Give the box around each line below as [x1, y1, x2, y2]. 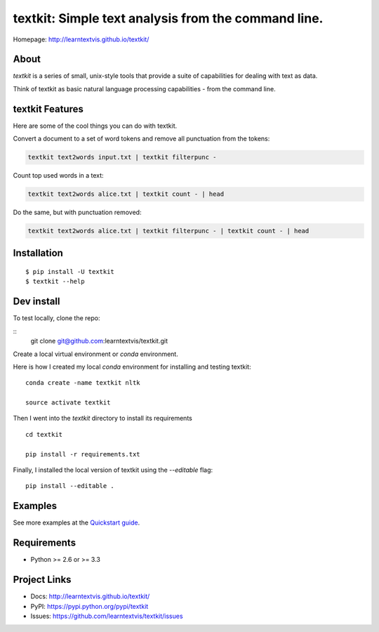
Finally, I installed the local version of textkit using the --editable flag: [13, 466, 213, 474]
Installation [13, 247, 63, 259]
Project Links [13, 574, 72, 586]
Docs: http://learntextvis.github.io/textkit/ [30, 592, 150, 600]
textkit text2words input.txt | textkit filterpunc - [27, 153, 217, 162]
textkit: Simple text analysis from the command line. [13, 11, 324, 26]
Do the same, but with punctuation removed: [13, 208, 142, 217]
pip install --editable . [25, 482, 115, 490]
